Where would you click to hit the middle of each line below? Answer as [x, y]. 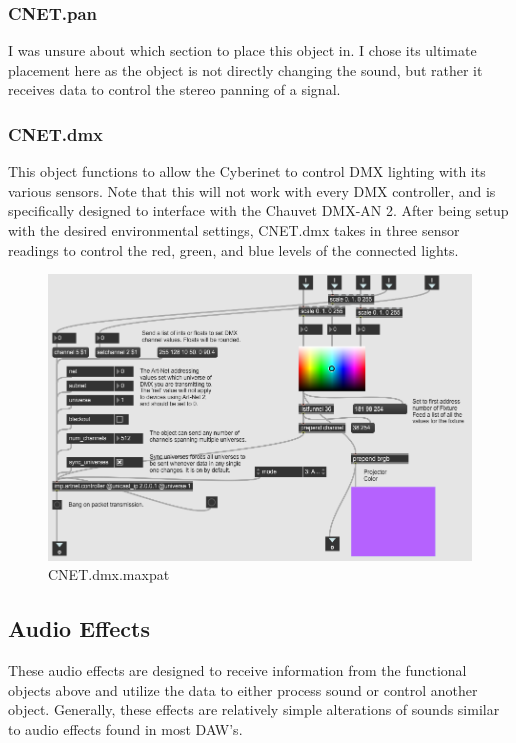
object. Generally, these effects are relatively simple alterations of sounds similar [254, 709]
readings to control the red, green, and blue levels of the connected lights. [233, 249]
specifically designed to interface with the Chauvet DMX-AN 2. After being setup [258, 210]
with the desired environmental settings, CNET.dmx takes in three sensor [234, 230]
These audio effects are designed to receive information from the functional [237, 670]
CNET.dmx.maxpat [109, 574]
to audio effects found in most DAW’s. [125, 729]
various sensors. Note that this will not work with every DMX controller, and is [252, 190]
